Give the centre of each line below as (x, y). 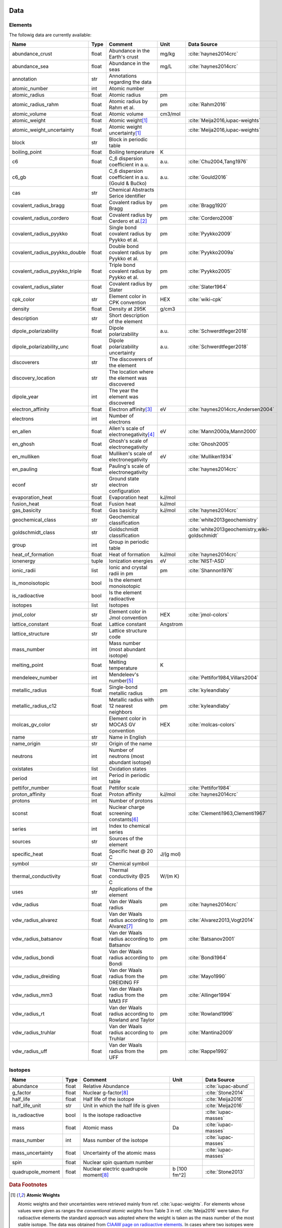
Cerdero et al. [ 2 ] (128, 221)
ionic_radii (24, 571)
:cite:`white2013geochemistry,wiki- (229, 530)
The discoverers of (131, 360)
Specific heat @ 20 (131, 851)
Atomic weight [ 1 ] (128, 120)
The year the (123, 391)
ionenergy (24, 561)
